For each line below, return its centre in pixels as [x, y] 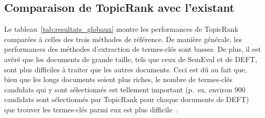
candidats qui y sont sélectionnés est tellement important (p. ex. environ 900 [125, 89]
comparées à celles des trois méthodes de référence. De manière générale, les [123, 39]
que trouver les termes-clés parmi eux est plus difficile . [91, 109]
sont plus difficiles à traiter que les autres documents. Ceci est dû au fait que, [126, 69]
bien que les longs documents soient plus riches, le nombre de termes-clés [118, 79]
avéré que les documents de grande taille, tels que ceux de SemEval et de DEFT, [131, 59]
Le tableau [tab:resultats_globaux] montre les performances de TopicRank [121, 29]
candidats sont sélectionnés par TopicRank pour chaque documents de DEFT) [127, 99]
